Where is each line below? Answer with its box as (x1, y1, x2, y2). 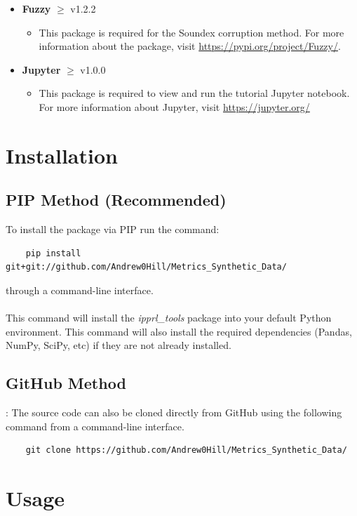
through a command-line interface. (6, 282, 154, 297)
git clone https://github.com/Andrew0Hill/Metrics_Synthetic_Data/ (25, 445, 347, 456)
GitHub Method (6, 372, 126, 394)
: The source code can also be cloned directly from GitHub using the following (6, 405, 342, 420)
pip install (25, 248, 81, 258)
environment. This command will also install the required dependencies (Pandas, (6, 324, 352, 338)
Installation (6, 140, 118, 169)
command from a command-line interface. (6, 418, 184, 433)
